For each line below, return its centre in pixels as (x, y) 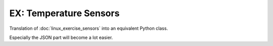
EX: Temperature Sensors (64, 13)
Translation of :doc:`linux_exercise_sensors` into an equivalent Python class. (89, 28)
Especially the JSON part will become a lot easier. (61, 37)
